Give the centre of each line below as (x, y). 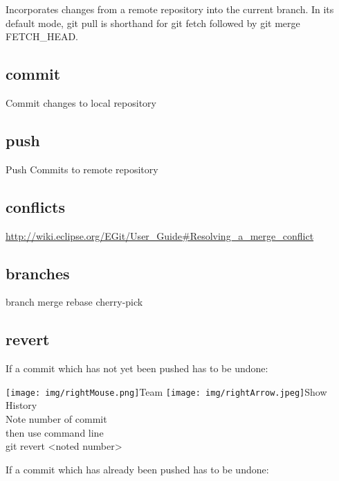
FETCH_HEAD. (42, 36)
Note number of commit (56, 419)
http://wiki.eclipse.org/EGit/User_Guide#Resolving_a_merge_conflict (160, 235)
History (21, 405)
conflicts (35, 206)
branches (38, 273)
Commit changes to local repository (81, 102)
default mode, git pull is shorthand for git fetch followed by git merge (153, 23)
